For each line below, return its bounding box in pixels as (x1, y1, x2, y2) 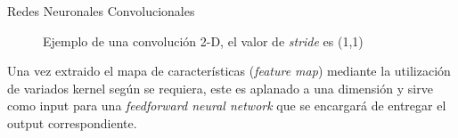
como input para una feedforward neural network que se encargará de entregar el (7, 96, 446, 115)
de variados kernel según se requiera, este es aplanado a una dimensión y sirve (7, 78, 433, 97)
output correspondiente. (7, 113, 137, 132)
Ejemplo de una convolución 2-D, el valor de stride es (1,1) (43, 31, 364, 50)
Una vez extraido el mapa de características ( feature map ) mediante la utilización (7, 61, 451, 80)
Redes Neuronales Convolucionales (7, 2, 195, 20)
